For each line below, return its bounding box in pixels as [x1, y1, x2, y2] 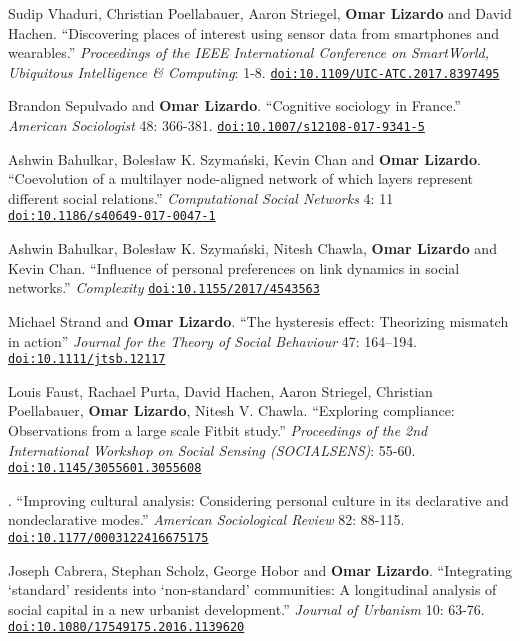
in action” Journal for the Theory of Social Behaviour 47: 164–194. [8, 330, 418, 351]
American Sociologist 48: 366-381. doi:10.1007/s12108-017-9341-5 [8, 115, 425, 136]
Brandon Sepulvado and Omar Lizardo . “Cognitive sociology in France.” [8, 95, 461, 116]
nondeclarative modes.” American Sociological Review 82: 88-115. [8, 509, 405, 530]
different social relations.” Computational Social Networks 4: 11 [8, 187, 394, 208]
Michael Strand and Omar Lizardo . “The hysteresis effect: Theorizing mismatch [8, 310, 509, 331]
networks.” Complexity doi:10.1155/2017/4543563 [8, 277, 320, 298]
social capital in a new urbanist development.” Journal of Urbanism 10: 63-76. [8, 598, 485, 619]
